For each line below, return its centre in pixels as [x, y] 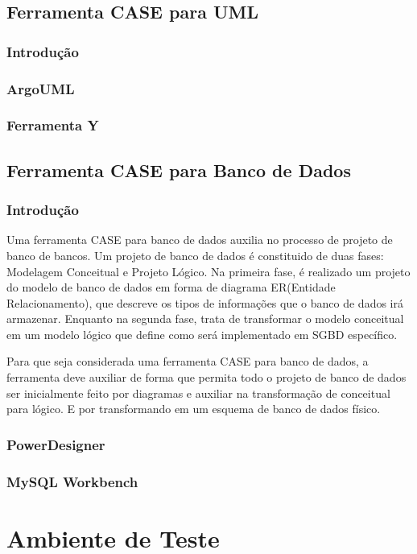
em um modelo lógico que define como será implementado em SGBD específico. [202, 334]
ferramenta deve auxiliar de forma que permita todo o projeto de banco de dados [206, 377]
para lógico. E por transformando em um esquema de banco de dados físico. [194, 409]
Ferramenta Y [53, 125]
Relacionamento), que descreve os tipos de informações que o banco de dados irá [205, 302]
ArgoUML [41, 88]
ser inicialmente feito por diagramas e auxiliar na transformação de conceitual [198, 393]
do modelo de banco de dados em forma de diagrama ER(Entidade [171, 287]
